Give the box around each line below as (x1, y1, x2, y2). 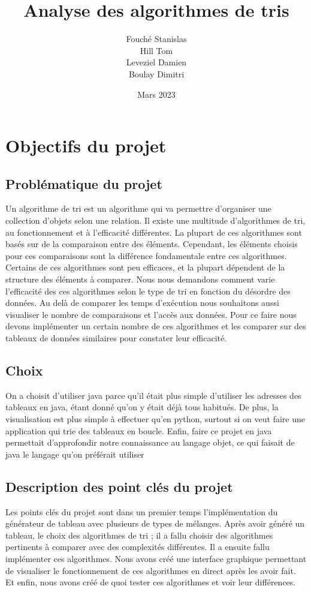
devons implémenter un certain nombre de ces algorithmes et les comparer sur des (5, 320, 306, 332)
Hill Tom (140, 44, 173, 56)
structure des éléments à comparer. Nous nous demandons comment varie (5, 273, 275, 286)
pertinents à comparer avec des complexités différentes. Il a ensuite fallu (5, 540, 270, 553)
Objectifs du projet (5, 133, 167, 158)
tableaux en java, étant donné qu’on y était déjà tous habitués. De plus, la (5, 401, 279, 413)
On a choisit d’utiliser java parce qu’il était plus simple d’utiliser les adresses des (5, 389, 301, 401)
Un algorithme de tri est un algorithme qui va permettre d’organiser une (5, 202, 271, 215)
